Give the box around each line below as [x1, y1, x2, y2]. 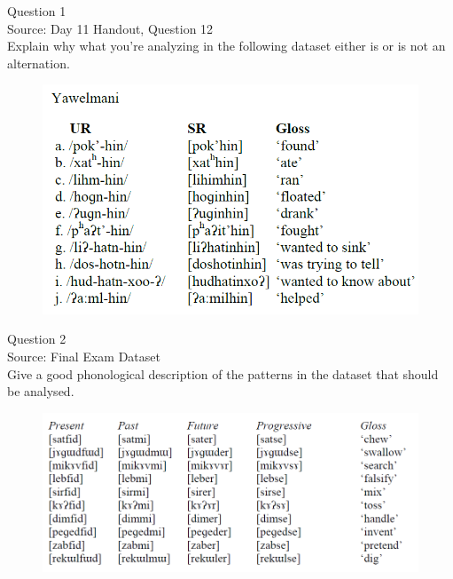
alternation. [7, 53, 70, 72]
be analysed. [7, 382, 74, 401]
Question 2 [7, 329, 66, 348]
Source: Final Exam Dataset [7, 347, 160, 366]
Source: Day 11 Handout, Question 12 [7, 19, 214, 37]
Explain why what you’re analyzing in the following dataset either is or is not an [7, 36, 446, 55]
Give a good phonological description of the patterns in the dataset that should [7, 364, 439, 383]
